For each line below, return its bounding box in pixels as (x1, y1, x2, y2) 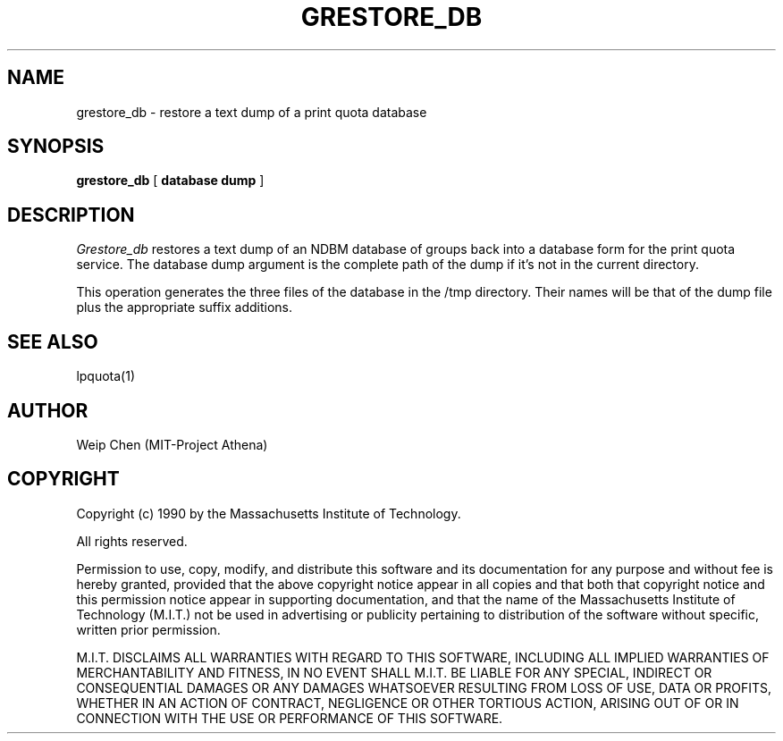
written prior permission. (76, 621, 221, 637)
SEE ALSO (7, 330, 98, 353)
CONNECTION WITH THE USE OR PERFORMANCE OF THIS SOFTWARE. (76, 710, 503, 726)
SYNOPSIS (7, 135, 105, 158)
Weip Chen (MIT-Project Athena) (76, 436, 268, 452)
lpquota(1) (76, 368, 136, 384)
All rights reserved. (76, 533, 188, 549)
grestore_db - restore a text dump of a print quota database (76, 104, 427, 120)
